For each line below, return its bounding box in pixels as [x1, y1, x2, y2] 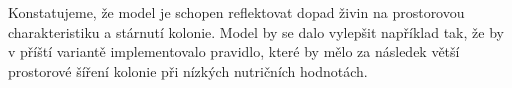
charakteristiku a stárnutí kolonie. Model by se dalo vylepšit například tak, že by [8, 21, 504, 42]
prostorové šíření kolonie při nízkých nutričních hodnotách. [8, 60, 368, 81]
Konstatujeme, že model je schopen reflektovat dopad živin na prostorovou [8, 2, 465, 22]
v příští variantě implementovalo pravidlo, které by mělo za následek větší [8, 41, 460, 62]
